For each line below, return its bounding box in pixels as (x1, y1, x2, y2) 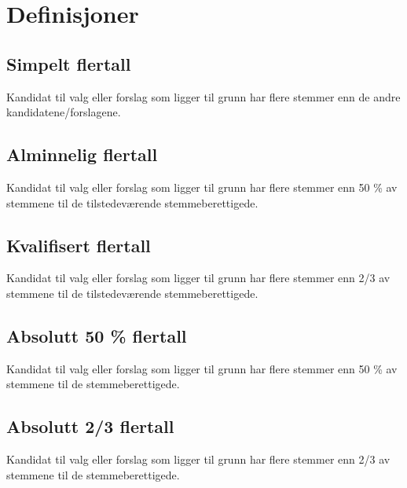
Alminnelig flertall (6, 142, 158, 167)
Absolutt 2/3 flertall (6, 414, 174, 438)
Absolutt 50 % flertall (6, 323, 187, 347)
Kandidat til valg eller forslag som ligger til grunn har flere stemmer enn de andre (6, 88, 401, 105)
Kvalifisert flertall (6, 233, 151, 257)
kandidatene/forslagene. (6, 104, 121, 120)
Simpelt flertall (6, 51, 131, 75)
